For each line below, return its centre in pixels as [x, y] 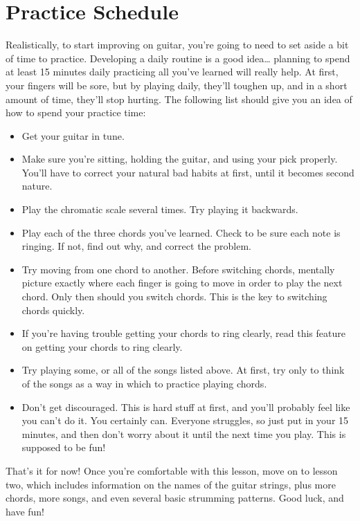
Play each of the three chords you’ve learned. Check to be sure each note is [181, 232]
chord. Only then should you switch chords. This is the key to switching [174, 296]
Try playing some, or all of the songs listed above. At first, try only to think [183, 370]
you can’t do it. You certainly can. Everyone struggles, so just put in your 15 [185, 420]
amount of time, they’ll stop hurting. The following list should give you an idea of [179, 99]
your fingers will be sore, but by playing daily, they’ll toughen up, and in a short [177, 85]
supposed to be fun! [64, 447]
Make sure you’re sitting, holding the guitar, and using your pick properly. [180, 159]
